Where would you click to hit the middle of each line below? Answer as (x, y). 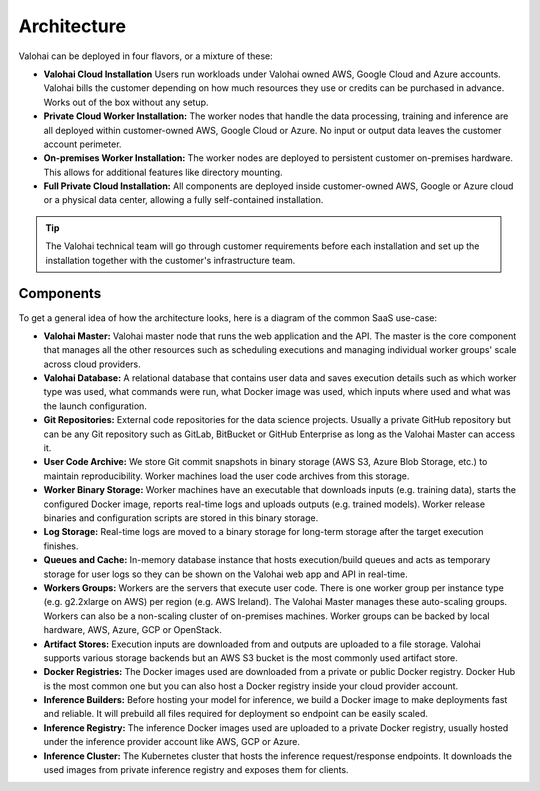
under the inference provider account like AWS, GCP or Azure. (171, 742)
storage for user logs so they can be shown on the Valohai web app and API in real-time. (226, 574)
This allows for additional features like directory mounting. (163, 172)
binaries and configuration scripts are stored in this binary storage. (181, 518)
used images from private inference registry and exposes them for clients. (196, 770)
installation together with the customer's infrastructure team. (170, 260)
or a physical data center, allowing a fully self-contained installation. (183, 200)
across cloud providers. (92, 364)
